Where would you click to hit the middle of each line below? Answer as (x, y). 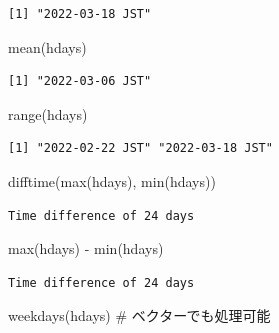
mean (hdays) (47, 46)
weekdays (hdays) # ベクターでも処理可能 (139, 315)
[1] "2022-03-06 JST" (80, 81)
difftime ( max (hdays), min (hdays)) (112, 180)
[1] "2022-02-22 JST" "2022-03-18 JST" (140, 148)
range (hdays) (48, 113)
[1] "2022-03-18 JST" (80, 14)
